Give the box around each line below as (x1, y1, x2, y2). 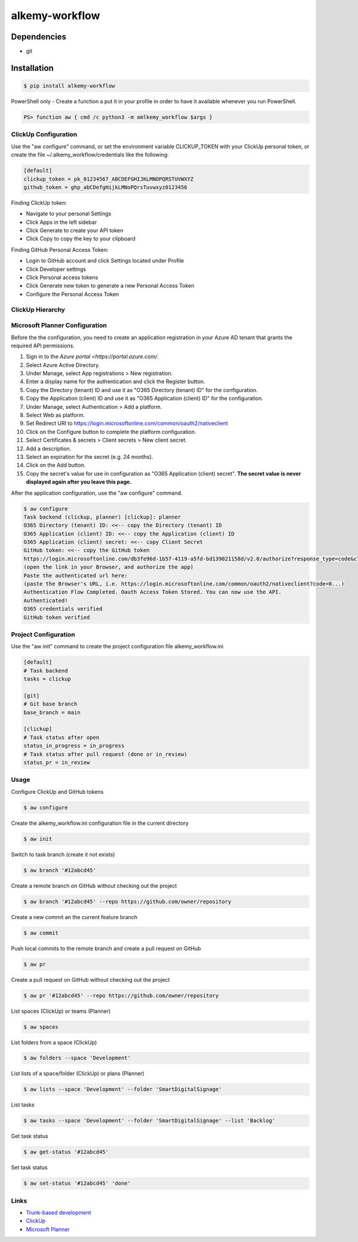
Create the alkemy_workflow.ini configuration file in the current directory (11, 819, 189, 827)
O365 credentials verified (23, 606, 103, 612)
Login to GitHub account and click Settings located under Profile (26, 257, 184, 264)
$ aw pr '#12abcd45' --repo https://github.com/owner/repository (23, 992, 219, 999)
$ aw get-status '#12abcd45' (23, 1149, 109, 1155)
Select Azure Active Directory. (26, 361, 100, 368)
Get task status (11, 1133, 48, 1140)
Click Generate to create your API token (26, 227, 124, 234)
